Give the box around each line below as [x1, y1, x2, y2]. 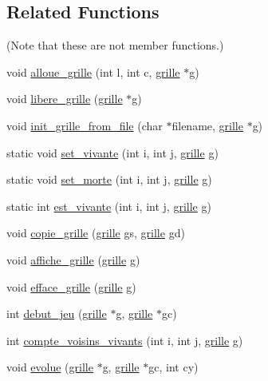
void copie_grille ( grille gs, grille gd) [6, 224, 185, 241]
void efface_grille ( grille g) [6, 278, 136, 295]
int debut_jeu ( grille [6, 305, 107, 322]
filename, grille [171, 117, 243, 133]
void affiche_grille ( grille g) [6, 251, 140, 268]
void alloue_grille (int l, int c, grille [6, 63, 180, 80]
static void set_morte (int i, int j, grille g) [6, 171, 212, 188]
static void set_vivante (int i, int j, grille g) [6, 144, 219, 161]
